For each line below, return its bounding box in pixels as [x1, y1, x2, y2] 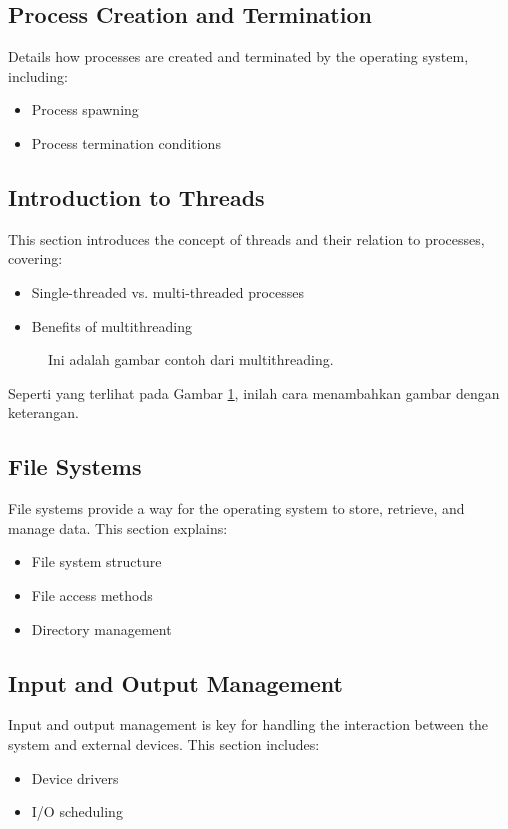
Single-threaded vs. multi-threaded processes [31, 281, 305, 302]
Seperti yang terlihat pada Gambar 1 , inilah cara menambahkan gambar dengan [8, 382, 500, 403]
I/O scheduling [31, 801, 123, 822]
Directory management [31, 618, 172, 639]
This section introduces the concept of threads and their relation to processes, [8, 228, 485, 249]
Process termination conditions [31, 132, 221, 153]
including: [8, 65, 68, 86]
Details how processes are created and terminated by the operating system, [8, 46, 469, 67]
